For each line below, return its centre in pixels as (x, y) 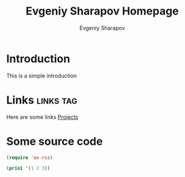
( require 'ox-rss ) (30, 158)
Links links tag (42, 100)
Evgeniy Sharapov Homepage (102, 11)
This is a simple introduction (42, 75)
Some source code (55, 141)
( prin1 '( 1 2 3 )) (28, 169)
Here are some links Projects (42, 117)
